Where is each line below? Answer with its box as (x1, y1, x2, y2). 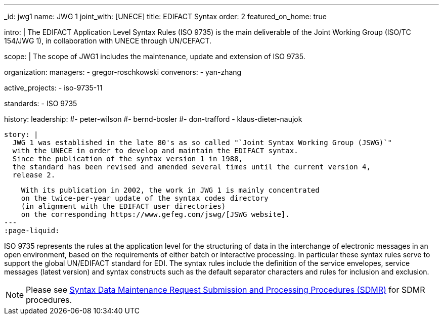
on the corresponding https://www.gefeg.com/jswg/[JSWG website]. (21, 210, 290, 218)
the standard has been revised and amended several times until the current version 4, (12, 163, 371, 171)
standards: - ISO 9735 (4, 99, 77, 108)
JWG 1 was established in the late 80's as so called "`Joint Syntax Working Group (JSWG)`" (12, 139, 392, 147)
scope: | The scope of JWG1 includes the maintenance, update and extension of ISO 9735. (4, 52, 305, 61)
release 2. (12, 171, 56, 179)
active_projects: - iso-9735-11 (4, 83, 103, 92)
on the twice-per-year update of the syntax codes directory (21, 194, 269, 202)
